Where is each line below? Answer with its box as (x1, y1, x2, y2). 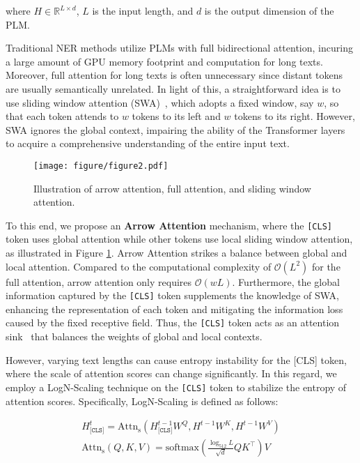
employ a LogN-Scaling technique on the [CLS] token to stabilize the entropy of (6, 379, 347, 394)
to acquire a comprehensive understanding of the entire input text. (6, 136, 290, 151)
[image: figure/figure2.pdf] (33, 160, 169, 171)
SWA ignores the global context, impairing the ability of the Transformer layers (6, 122, 345, 137)
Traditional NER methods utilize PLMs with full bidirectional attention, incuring (6, 40, 353, 55)
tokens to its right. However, (234, 109, 355, 123)
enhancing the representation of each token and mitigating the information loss (6, 301, 343, 316)
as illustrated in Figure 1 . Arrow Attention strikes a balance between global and (6, 245, 347, 260)
